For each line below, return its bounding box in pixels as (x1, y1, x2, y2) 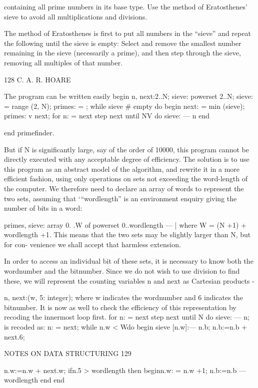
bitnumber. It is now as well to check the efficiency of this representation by (4, 302, 236, 312)
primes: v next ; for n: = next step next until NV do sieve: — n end (4, 110, 210, 121)
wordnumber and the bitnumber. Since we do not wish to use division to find (4, 266, 240, 276)
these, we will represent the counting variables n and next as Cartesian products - (4, 275, 254, 286)
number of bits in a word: (4, 203, 82, 213)
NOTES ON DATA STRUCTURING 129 (4, 348, 131, 359)
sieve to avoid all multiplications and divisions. (4, 11, 147, 21)
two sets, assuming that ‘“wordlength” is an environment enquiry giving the (4, 193, 237, 203)
